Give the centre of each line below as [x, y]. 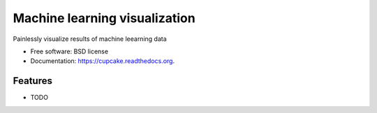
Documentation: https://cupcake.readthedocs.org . [102, 61]
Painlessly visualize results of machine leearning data [90, 39]
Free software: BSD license [69, 51]
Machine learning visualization [104, 18]
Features [32, 81]
